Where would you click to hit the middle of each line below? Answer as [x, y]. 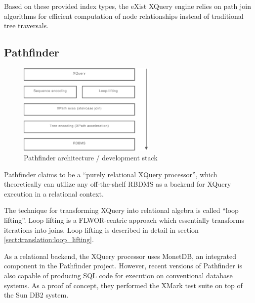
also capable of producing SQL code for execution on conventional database [118, 275]
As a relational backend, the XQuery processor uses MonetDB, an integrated [120, 256]
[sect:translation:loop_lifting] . [49, 239]
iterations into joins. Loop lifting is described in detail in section [101, 229]
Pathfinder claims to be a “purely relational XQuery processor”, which [111, 174]
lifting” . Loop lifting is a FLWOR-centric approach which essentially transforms [124, 220]
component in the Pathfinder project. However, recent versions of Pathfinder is [123, 266]
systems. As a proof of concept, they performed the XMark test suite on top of [123, 285]
